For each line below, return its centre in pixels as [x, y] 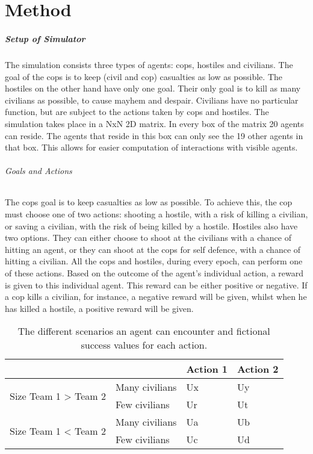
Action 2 [258, 369]
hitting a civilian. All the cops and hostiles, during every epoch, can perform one [154, 261]
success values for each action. [144, 345]
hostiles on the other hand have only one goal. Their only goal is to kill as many [153, 88]
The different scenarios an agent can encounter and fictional [144, 331]
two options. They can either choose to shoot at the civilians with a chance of [148, 238]
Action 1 [207, 369]
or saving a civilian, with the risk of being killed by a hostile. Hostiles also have [151, 225]
